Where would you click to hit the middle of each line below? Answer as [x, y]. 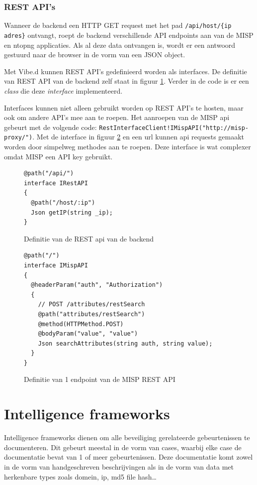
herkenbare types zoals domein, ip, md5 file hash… [80, 476]
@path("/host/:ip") [63, 202]
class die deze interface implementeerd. [63, 90]
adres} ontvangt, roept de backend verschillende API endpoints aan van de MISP [129, 35]
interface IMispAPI [56, 265]
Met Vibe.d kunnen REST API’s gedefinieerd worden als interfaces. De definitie [126, 71]
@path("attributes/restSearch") [91, 314]
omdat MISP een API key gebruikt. [58, 156]
